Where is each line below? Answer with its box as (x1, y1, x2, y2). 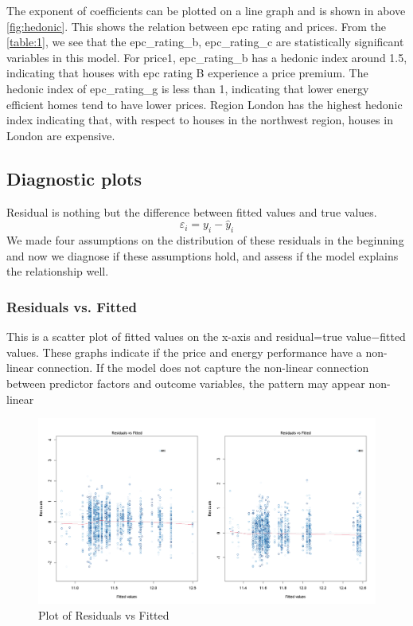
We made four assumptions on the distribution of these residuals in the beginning (6, 232, 404, 248)
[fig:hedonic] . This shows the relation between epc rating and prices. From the (6, 18, 387, 34)
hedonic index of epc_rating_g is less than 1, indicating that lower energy (6, 80, 369, 96)
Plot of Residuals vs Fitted (38, 606, 169, 623)
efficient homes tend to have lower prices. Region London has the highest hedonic (6, 96, 403, 112)
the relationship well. (6, 263, 109, 280)
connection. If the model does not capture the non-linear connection (37, 359, 369, 376)
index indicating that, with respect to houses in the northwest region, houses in (6, 112, 393, 128)
